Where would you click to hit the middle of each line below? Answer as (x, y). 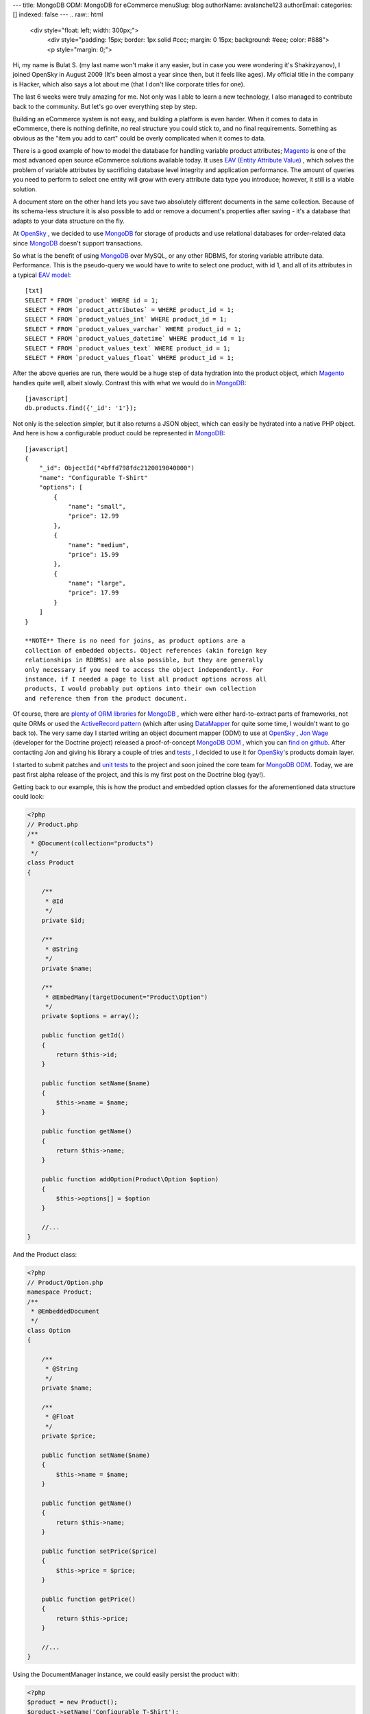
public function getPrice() (89, 1599)
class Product (51, 863)
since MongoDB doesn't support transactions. (78, 243)
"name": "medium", (99, 545)
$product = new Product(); (72, 1702)
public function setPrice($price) (99, 1551)
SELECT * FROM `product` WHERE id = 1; (92, 300)
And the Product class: (45, 1255)
